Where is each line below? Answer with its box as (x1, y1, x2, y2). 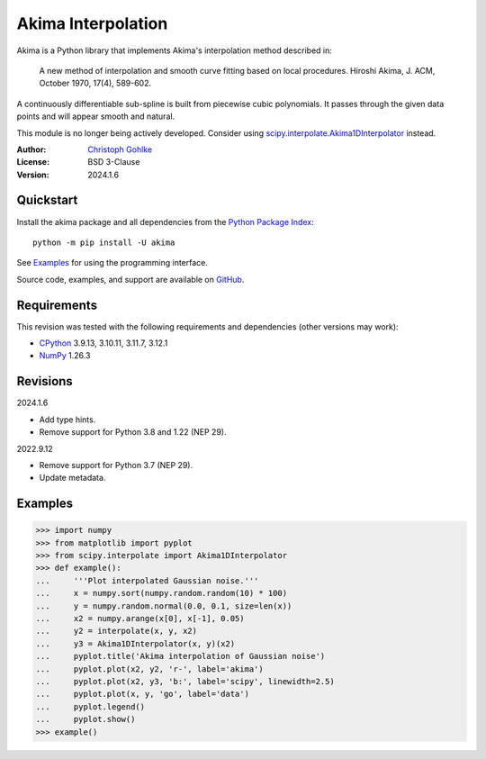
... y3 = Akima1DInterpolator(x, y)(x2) (35, 638, 236, 648)
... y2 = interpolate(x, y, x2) (35, 626, 198, 637)
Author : (16, 144, 47, 155)
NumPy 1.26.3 (39, 350, 91, 361)
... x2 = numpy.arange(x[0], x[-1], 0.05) (35, 613, 245, 624)
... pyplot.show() (35, 714, 136, 725)
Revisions (16, 374, 74, 389)
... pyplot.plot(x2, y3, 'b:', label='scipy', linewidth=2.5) (35, 676, 335, 686)
